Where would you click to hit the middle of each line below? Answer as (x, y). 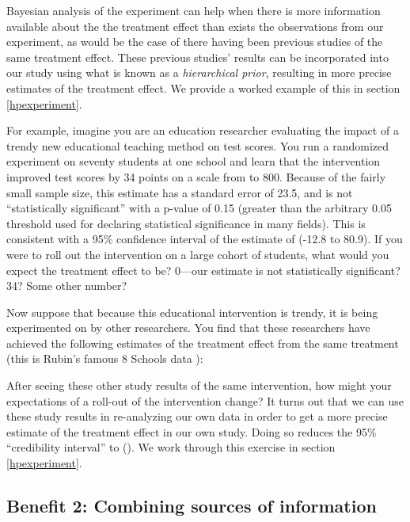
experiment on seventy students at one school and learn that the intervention (194, 161)
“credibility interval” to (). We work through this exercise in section (171, 447)
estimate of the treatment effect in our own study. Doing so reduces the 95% (192, 431)
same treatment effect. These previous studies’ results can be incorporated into (197, 57)
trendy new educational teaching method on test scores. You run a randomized (197, 145)
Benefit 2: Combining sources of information (192, 506)
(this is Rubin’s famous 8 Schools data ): (105, 358)
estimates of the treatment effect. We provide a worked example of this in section (203, 88)
